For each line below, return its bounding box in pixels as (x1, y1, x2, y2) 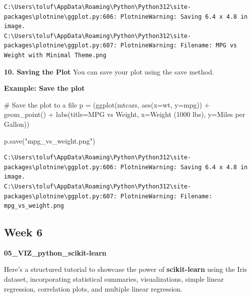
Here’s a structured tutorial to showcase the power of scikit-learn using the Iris (4, 264, 248, 274)
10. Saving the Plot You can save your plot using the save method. (4, 66, 215, 76)
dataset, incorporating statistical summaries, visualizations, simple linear (4, 274, 224, 284)
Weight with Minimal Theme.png (4, 51, 107, 59)
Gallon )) (4, 118, 30, 129)
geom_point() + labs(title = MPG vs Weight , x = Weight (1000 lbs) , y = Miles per (4, 109, 245, 119)
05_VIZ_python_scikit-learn (4, 247, 107, 258)
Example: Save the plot (4, 83, 85, 93)
